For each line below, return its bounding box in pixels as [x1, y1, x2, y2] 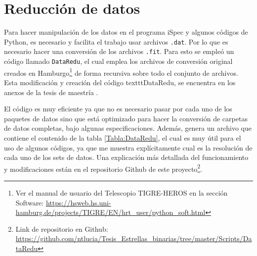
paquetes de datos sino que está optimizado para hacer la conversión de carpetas [4, 113, 248, 123]
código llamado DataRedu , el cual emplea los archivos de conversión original [4, 56, 233, 66]
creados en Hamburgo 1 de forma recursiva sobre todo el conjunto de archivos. [4, 66, 238, 78]
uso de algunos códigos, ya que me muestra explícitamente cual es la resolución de [4, 142, 253, 153]
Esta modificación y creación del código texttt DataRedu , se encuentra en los [4, 77, 236, 87]
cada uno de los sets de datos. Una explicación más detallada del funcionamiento [4, 152, 249, 162]
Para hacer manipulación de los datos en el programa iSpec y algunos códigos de [4, 27, 248, 37]
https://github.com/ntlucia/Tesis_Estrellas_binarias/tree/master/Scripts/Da [15, 233, 252, 244]
